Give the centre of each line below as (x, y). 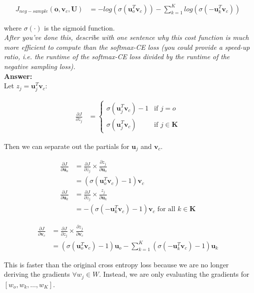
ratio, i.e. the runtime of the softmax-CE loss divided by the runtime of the (117, 56)
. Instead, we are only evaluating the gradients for (174, 274)
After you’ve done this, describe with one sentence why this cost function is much (127, 37)
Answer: (18, 76)
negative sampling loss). (40, 66)
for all (166, 209)
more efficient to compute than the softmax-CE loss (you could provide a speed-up (127, 47)
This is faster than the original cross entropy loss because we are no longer (116, 264)
